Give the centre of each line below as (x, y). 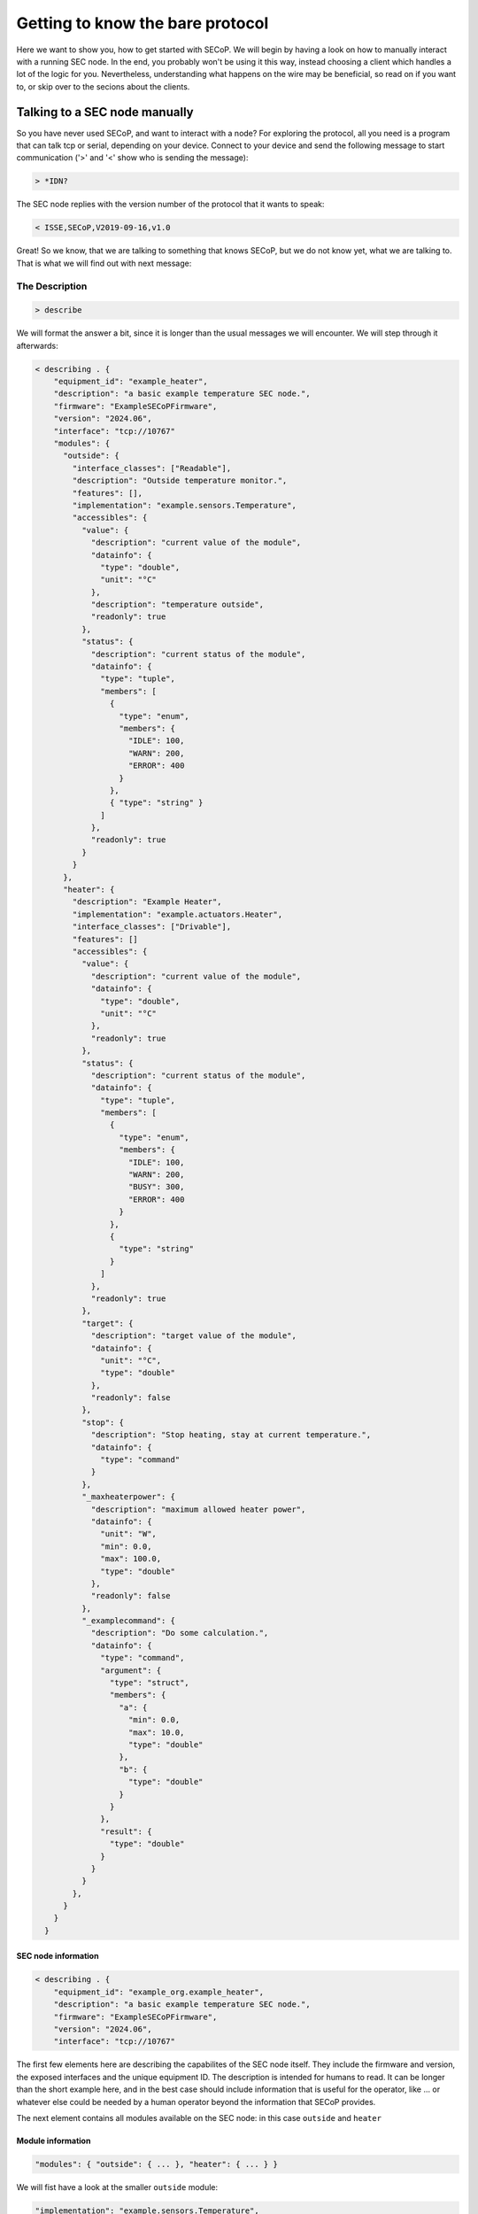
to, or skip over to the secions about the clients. (103, 86)
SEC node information (58, 1956)
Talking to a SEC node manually (105, 112)
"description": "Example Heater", (147, 902)
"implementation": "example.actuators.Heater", (177, 914)
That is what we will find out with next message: (104, 263)
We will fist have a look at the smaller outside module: (117, 2187)
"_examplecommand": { (128, 1621)
